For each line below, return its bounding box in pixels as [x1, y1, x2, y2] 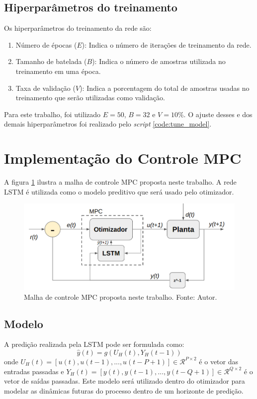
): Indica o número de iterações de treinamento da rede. [82, 39, 252, 50]
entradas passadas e [4, 366, 64, 376]
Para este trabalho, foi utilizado [4, 109, 101, 119]
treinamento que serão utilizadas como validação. [15, 92, 165, 103]
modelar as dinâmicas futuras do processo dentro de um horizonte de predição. [4, 385, 244, 396]
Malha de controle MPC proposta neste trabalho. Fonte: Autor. [24, 291, 217, 302]
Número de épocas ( [15, 39, 77, 50]
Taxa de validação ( [15, 82, 76, 93]
